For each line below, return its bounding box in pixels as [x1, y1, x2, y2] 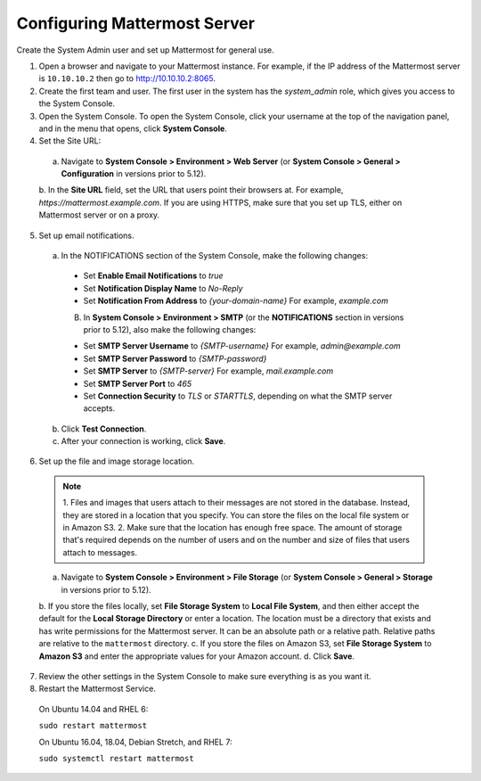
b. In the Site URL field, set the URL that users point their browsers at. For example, [38, 185, 344, 195]
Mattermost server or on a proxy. [38, 210, 160, 220]
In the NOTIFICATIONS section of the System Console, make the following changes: [61, 251, 369, 261]
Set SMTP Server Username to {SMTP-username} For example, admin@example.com [83, 341, 401, 351]
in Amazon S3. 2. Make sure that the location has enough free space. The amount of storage [62, 522, 403, 533]
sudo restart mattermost [38, 720, 147, 731]
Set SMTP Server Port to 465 [83, 378, 192, 389]
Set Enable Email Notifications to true [83, 270, 224, 281]
